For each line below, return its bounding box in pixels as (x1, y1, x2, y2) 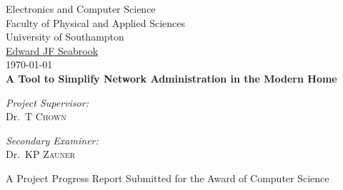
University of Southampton (6, 29, 124, 44)
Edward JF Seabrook (6, 43, 99, 58)
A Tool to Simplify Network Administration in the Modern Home (6, 70, 337, 85)
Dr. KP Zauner (6, 147, 76, 162)
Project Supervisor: (6, 95, 89, 110)
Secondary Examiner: (6, 132, 99, 147)
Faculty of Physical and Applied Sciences (6, 15, 186, 30)
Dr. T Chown (6, 109, 66, 124)
